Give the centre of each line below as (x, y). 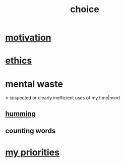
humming (21, 114)
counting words (30, 131)
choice (85, 9)
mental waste (34, 84)
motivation (28, 38)
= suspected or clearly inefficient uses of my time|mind (62, 98)
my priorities (32, 153)
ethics (19, 61)
